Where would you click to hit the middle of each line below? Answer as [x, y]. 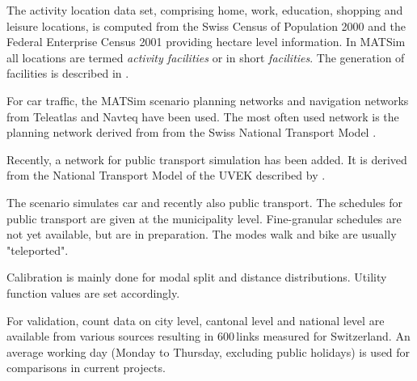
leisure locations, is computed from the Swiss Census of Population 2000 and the [206, 25]
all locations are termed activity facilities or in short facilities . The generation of [206, 57]
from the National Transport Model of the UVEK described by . [166, 175]
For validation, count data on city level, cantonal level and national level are [196, 320]
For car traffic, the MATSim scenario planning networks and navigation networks [208, 100]
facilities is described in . [68, 73]
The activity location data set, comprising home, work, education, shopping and [205, 10]
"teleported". [38, 250]
